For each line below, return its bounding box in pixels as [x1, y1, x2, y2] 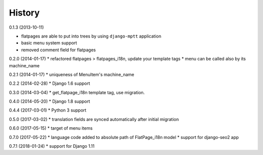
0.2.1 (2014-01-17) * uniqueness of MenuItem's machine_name [9, 71, 134, 77]
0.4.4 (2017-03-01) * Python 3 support [9, 107, 87, 113]
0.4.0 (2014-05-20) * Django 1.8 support [9, 98, 90, 104]
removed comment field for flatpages [21, 47, 96, 53]
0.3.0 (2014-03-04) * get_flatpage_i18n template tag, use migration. [9, 89, 145, 95]
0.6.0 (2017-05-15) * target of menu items [9, 125, 93, 131]
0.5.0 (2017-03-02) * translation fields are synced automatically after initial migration [9, 116, 179, 122]
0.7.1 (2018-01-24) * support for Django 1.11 [9, 143, 95, 149]
